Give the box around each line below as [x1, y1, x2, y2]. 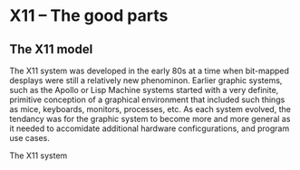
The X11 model [9, 42, 93, 57]
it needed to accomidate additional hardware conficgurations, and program [9, 123, 290, 134]
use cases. [9, 133, 50, 143]
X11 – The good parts [9, 5, 169, 26]
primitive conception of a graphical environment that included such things [9, 94, 285, 105]
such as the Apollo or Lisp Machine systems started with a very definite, [9, 85, 279, 95]
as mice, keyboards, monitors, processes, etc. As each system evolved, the [9, 104, 292, 114]
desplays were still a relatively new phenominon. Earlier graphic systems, [9, 75, 283, 86]
